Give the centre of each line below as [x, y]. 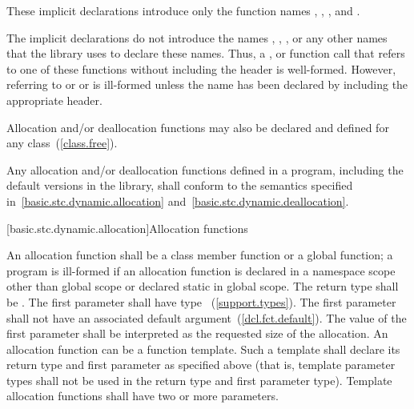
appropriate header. [54, 100]
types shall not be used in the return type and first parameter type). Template [199, 380]
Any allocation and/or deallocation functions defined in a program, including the [205, 169]
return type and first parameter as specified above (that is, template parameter [201, 365]
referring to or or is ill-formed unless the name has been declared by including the [207, 84]
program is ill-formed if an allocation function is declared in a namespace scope [201, 270]
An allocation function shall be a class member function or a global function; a [200, 255]
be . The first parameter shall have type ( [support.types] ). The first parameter [201, 301]
